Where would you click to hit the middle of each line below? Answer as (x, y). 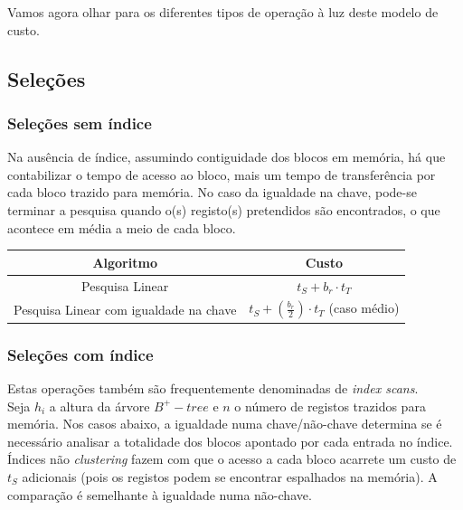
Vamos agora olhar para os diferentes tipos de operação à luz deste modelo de (223, 12)
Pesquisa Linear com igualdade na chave (125, 309)
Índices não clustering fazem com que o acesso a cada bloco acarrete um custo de (232, 459)
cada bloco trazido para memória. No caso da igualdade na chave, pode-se (212, 192)
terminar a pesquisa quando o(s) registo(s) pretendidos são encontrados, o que (224, 209)
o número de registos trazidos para (330, 406)
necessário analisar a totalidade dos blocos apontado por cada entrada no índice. (230, 441)
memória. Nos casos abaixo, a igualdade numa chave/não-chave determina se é (225, 424)
